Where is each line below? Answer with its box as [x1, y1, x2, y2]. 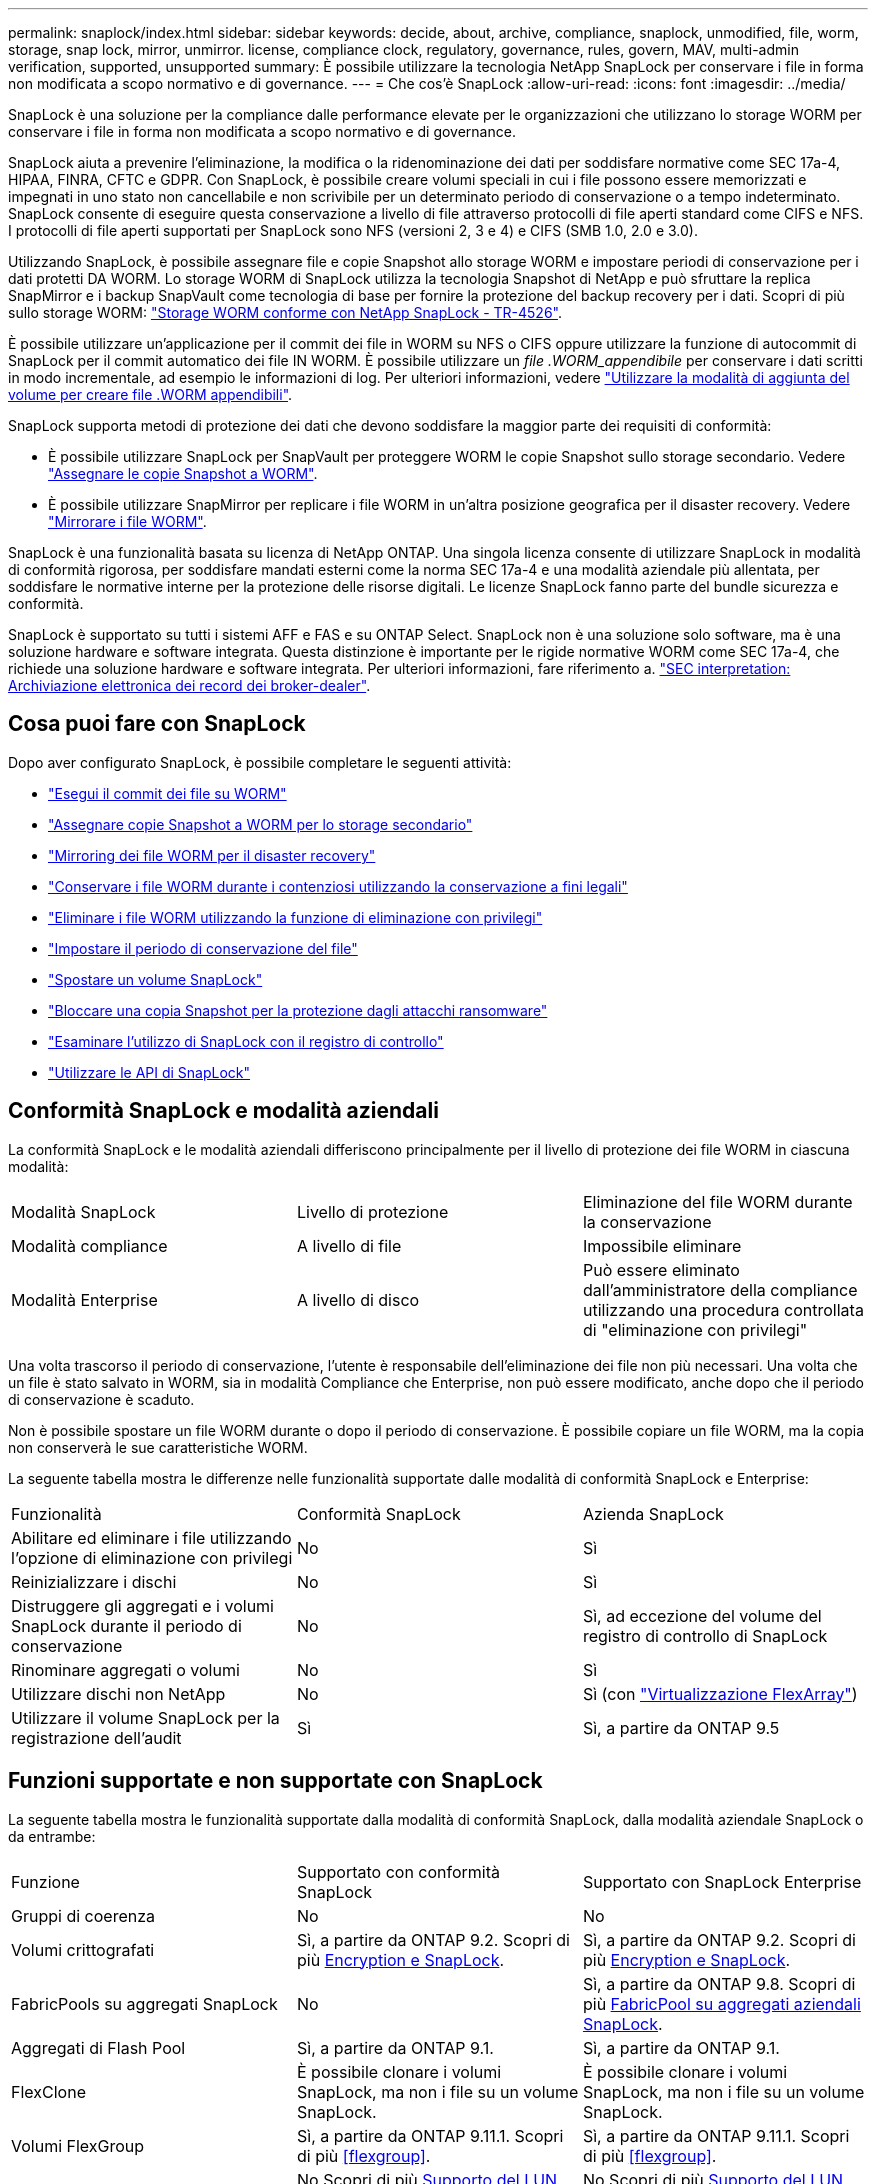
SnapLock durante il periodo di [11, 1615, 242, 1636]
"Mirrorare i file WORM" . [48, 513, 207, 530]
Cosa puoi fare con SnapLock [8, 711, 306, 737]
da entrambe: [8, 1827, 96, 1845]
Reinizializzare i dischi [11, 1571, 177, 1592]
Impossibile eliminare [582, 1235, 742, 1256]
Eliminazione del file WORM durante [582, 1191, 853, 1212]
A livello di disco [296, 1289, 420, 1310]
